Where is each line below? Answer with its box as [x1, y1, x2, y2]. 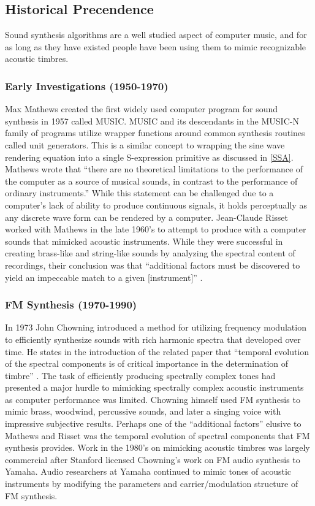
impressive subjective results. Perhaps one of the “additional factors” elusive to [5, 417, 302, 430]
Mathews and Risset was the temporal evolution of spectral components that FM [5, 429, 310, 442]
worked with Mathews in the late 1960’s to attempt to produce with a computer [5, 223, 306, 236]
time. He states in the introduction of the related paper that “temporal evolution [5, 345, 309, 358]
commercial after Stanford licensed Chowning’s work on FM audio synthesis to [5, 453, 300, 466]
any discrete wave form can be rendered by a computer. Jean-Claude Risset [5, 210, 288, 223]
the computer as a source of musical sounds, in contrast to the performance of [5, 174, 298, 187]
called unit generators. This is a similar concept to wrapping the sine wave [5, 138, 285, 151]
